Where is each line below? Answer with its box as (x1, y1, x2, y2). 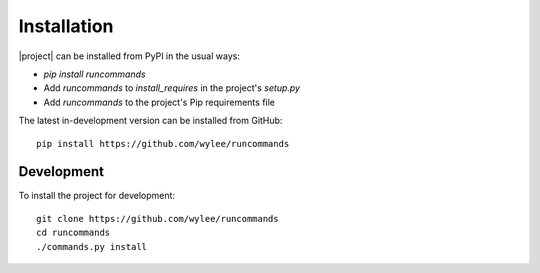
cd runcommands (36, 227, 111, 239)
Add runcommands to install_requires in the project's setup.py (43, 82, 300, 94)
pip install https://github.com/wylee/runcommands (36, 138, 290, 149)
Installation (18, 15, 114, 37)
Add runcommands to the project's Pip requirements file (43, 96, 275, 108)
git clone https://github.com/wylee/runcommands (36, 213, 279, 224)
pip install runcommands (43, 68, 146, 80)
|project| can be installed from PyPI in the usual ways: (18, 50, 240, 62)
